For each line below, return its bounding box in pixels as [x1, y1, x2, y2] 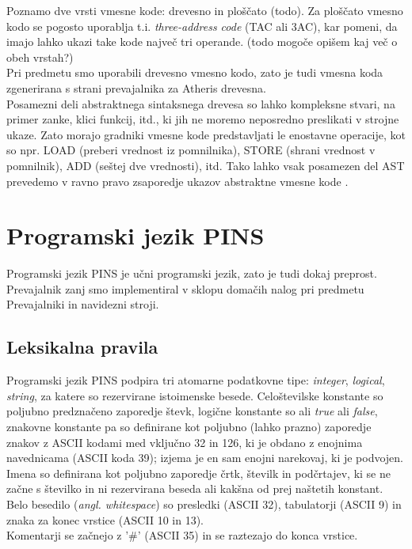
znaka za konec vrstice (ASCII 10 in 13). [6, 511, 204, 528]
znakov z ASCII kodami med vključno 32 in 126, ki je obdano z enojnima [6, 434, 363, 450]
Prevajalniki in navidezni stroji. [6, 296, 159, 312]
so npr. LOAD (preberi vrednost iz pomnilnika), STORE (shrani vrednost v [6, 142, 376, 158]
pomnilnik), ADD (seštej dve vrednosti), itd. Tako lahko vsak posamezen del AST [6, 157, 405, 173]
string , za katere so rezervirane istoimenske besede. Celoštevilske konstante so [6, 387, 383, 403]
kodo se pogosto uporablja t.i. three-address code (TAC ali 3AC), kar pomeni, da [6, 17, 398, 34]
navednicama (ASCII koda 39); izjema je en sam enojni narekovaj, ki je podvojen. [6, 449, 404, 466]
